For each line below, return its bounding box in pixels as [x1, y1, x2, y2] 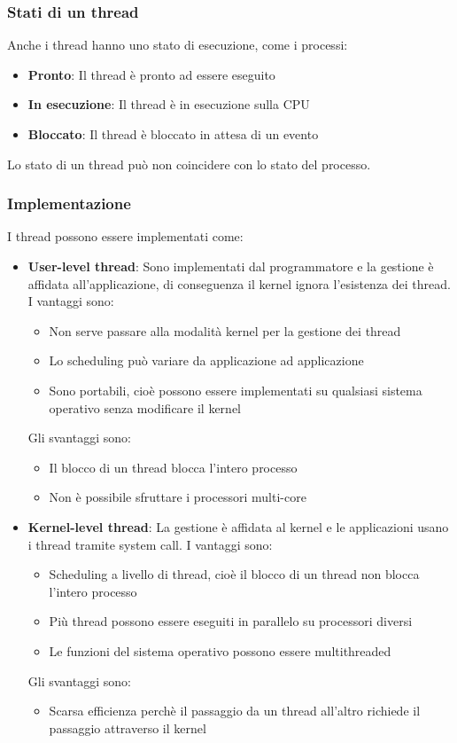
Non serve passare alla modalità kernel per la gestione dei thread [49, 321, 401, 340]
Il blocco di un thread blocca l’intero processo [49, 458, 298, 476]
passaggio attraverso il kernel [49, 718, 206, 737]
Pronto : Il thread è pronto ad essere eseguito [27, 65, 275, 83]
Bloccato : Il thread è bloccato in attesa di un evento [27, 125, 319, 143]
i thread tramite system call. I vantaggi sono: [27, 535, 273, 553]
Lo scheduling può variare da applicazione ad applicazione [49, 351, 364, 370]
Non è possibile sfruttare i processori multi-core [49, 488, 306, 506]
